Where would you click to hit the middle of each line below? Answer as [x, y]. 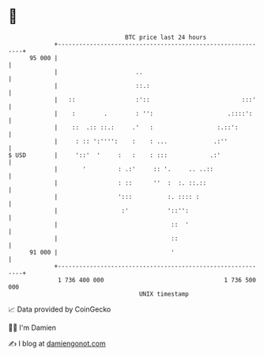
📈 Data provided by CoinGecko [60, 309]
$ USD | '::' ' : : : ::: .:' [115, 155]
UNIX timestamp [164, 294]
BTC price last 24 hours [166, 37]
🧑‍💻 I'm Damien [32, 327]
